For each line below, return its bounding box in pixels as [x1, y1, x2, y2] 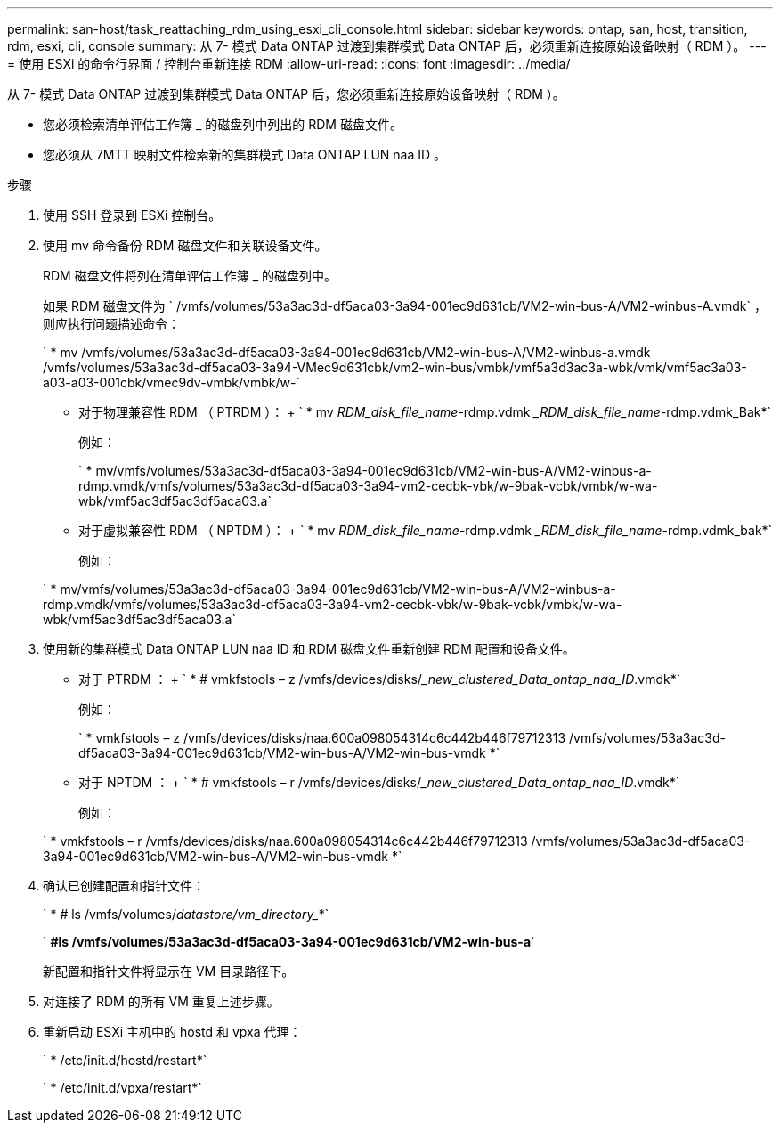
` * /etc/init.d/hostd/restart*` [43, 1053, 207, 1068]
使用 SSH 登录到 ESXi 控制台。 [43, 207, 222, 223]
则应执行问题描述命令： [43, 316, 180, 331]
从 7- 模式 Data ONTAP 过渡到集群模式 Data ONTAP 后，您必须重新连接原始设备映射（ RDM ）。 [7, 86, 565, 102]
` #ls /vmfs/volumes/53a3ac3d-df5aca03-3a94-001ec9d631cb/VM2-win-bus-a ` [43, 934, 535, 949]
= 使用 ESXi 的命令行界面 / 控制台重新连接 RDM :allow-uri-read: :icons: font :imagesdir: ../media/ [7, 56, 571, 71]
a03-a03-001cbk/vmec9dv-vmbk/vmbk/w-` [43, 375, 300, 390]
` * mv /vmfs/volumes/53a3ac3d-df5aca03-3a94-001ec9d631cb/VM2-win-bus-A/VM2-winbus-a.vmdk [43, 345, 651, 360]
